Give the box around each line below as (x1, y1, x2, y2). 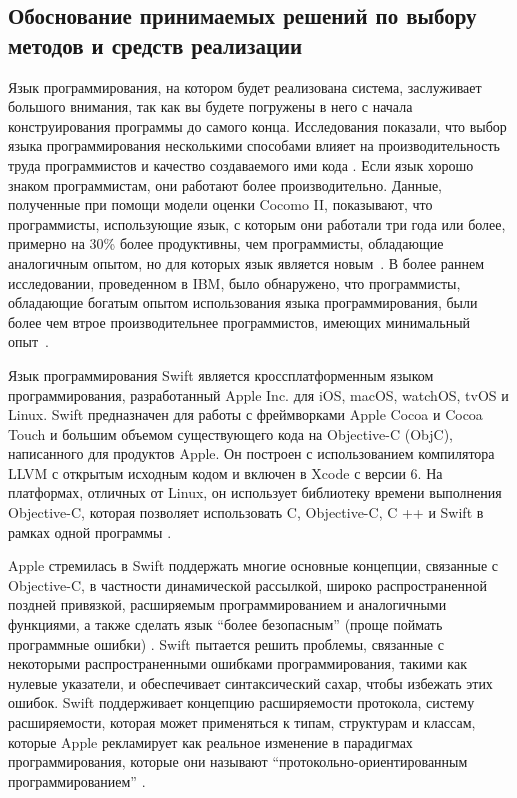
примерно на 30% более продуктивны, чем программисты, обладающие (8, 233, 444, 254)
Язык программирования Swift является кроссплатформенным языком (8, 364, 434, 385)
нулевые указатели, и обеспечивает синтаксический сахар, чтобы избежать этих (8, 672, 493, 693)
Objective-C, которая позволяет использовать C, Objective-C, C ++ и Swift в (8, 502, 484, 523)
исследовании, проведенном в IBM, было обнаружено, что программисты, (8, 272, 461, 293)
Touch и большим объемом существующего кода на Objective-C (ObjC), (8, 423, 454, 444)
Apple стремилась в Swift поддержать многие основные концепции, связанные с (8, 555, 499, 576)
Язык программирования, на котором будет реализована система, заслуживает (8, 76, 482, 97)
